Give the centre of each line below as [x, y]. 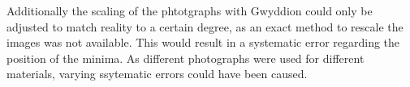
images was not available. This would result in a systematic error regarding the [203, 42]
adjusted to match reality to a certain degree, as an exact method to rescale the [205, 26]
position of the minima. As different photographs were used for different [186, 58]
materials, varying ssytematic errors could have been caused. [157, 74]
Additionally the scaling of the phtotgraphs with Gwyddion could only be [190, 10]
